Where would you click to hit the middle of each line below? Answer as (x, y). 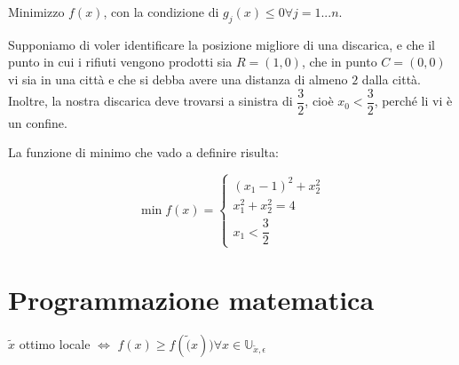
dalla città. (391, 79)
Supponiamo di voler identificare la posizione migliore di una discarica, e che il (222, 44)
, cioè (319, 101)
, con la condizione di (161, 12)
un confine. (38, 122)
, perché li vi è (413, 101)
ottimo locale (55, 343)
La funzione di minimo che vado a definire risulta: (143, 152)
